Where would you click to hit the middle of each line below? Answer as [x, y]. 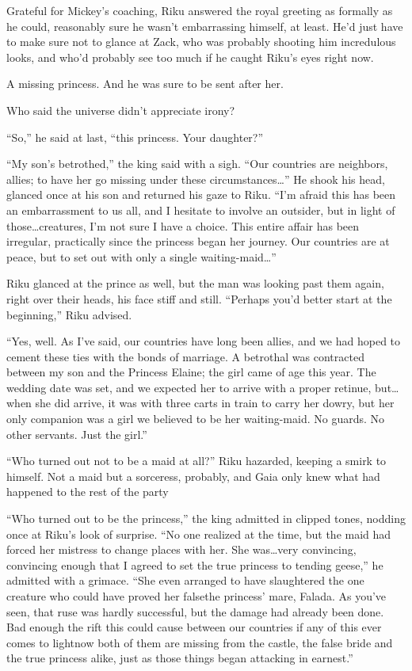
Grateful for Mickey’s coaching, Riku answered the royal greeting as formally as [200, 10]
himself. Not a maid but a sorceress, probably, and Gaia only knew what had [193, 476]
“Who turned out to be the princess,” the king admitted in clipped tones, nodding [206, 518]
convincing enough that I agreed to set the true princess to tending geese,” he [195, 564]
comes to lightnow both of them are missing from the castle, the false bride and [200, 642]
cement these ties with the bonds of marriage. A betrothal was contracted [185, 356]
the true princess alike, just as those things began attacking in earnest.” [180, 658]
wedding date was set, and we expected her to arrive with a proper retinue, [189, 387]
